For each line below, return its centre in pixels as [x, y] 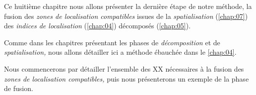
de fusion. [19, 88]
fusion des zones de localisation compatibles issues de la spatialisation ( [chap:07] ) [126, 16]
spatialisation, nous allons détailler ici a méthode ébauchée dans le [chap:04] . [120, 52]
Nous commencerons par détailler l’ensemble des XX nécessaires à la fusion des [124, 68]
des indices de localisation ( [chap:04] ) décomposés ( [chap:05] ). [97, 26]
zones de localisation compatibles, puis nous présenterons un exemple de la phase [127, 78]
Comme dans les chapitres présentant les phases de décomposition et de [112, 42]
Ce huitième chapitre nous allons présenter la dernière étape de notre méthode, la [128, 6]
